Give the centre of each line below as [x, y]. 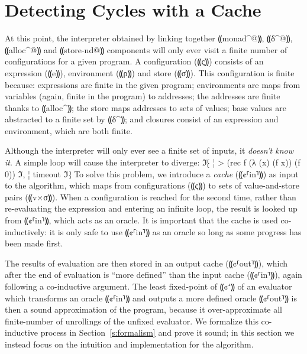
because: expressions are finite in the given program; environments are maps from [153, 84]
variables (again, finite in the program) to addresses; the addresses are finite [143, 96]
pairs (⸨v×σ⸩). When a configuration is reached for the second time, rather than [151, 197]
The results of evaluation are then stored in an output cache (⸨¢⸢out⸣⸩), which [146, 263]
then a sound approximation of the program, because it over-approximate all [143, 309]
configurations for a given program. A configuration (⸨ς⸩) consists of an [134, 61]
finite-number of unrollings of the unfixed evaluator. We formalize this [132, 321]
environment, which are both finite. [69, 130]
